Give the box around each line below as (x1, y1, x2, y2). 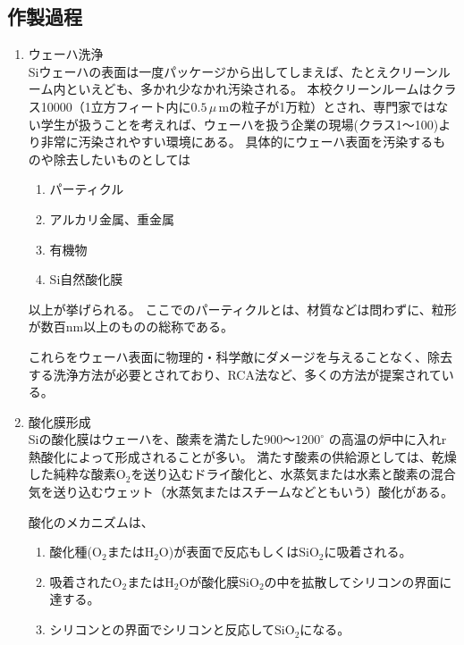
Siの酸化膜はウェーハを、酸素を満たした (28, 430, 265, 448)
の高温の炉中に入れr (328, 430, 447, 448)
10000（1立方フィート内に (40, 96, 191, 115)
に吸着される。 (324, 542, 412, 561)
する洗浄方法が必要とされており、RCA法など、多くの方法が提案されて (28, 364, 442, 383)
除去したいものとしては (53, 149, 191, 168)
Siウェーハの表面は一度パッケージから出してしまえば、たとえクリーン (28, 62, 438, 80)
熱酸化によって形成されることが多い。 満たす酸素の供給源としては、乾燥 (28, 447, 457, 465)
